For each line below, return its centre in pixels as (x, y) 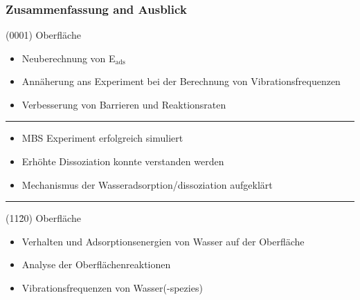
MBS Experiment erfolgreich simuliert (102, 138)
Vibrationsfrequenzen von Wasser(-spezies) (112, 288)
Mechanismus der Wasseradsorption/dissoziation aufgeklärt (147, 184)
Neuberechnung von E (69, 58)
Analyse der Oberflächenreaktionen (96, 264)
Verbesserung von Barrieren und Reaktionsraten (124, 104)
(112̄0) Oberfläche (43, 218)
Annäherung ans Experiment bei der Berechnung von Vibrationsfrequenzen (181, 81)
